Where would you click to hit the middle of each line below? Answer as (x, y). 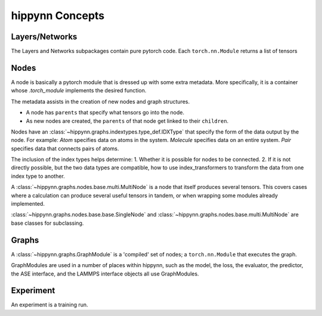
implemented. (28, 204)
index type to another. (38, 176)
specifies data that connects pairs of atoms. (65, 148)
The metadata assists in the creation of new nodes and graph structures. (100, 101)
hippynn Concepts (58, 16)
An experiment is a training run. (50, 305)
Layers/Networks (44, 37)
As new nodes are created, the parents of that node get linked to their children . (127, 121)
